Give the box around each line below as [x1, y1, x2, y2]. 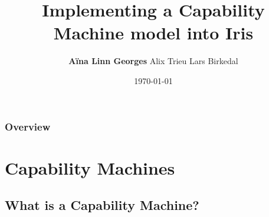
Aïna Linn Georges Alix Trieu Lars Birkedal [68, 55, 238, 67]
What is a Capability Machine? [5, 196, 199, 214]
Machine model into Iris [53, 21, 254, 45]
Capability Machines [5, 155, 175, 179]
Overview [5, 119, 51, 133]
